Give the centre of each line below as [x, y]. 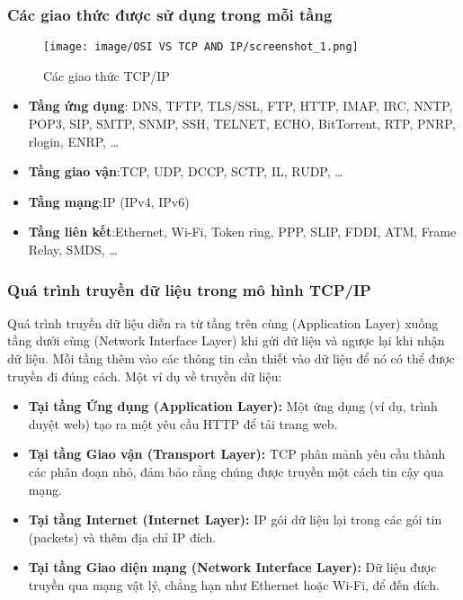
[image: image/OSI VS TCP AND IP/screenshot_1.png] [201, 47]
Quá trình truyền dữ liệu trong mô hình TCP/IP [189, 289]
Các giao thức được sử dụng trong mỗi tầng [170, 14]
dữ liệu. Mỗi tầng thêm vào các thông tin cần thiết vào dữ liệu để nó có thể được [231, 358]
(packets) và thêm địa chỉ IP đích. [122, 537]
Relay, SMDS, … [73, 250]
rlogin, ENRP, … [74, 141]
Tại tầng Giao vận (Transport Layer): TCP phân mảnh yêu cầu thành [237, 454]
